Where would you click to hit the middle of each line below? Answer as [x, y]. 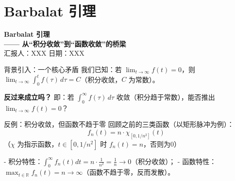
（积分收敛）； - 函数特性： [174, 161]
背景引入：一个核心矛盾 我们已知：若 [63, 69]
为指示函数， [38, 143]
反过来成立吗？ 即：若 [39, 97]
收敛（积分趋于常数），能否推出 [166, 97]
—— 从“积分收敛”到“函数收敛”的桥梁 [65, 43]
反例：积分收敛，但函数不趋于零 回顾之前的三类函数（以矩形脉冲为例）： [119, 124]
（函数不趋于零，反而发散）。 [129, 172]
